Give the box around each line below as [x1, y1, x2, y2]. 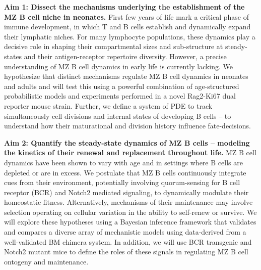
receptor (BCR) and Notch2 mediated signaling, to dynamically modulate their [4, 187, 249, 197]
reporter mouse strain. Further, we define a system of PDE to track [4, 100, 213, 111]
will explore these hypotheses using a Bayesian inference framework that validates [4, 216, 256, 227]
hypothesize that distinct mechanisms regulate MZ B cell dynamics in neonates [4, 71, 248, 81]
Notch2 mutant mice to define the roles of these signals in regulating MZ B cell [4, 246, 248, 257]
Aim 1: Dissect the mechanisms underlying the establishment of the [4, 2, 245, 12]
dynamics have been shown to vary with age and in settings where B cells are [4, 157, 243, 167]
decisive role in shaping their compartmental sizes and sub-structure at [4, 41, 223, 52]
